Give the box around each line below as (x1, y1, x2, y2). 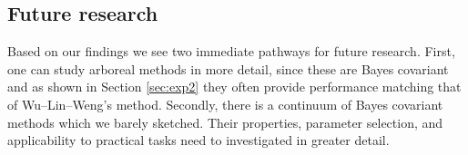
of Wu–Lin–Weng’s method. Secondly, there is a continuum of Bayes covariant (7, 94, 443, 113)
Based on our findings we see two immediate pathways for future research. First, (7, 42, 455, 61)
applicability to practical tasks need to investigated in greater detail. (7, 131, 390, 150)
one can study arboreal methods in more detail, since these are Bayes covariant (7, 59, 449, 78)
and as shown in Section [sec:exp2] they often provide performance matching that (7, 77, 462, 96)
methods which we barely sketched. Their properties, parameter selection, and (7, 112, 443, 131)
